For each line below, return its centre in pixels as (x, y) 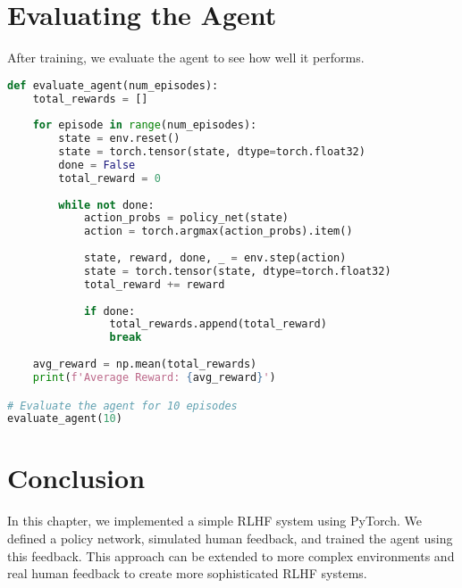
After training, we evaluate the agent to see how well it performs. (186, 58)
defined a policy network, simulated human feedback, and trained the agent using (230, 538)
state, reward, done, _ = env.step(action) (215, 258)
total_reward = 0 (109, 178)
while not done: (106, 205)
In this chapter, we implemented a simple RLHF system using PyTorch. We (214, 521)
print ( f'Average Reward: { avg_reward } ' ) (154, 377)
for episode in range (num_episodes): (145, 125)
